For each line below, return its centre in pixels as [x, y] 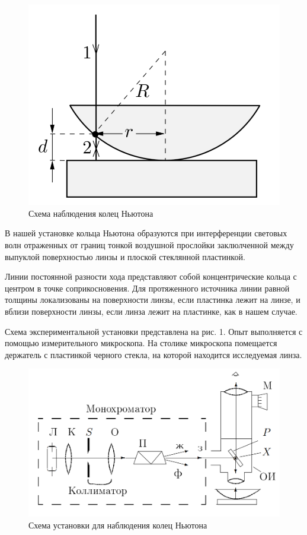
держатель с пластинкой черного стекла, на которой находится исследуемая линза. [153, 354]
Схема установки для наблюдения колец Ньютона [118, 525]
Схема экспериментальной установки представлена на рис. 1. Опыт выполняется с [154, 331]
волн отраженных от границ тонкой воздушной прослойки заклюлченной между [149, 245]
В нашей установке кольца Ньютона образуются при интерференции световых [146, 233]
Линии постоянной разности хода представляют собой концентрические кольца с [151, 276]
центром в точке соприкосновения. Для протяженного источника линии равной [147, 288]
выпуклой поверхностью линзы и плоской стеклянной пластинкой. [125, 256]
